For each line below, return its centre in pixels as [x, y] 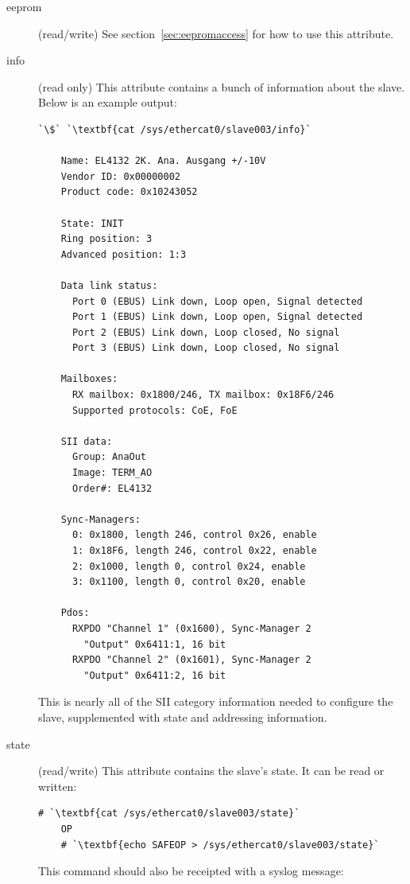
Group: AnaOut [109, 457]
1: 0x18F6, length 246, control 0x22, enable [194, 551]
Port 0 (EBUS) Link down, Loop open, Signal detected [217, 301]
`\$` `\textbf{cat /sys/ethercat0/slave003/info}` [175, 129]
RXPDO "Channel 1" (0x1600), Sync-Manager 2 [191, 628]
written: [58, 786]
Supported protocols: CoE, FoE [155, 410]
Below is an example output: [108, 102]
